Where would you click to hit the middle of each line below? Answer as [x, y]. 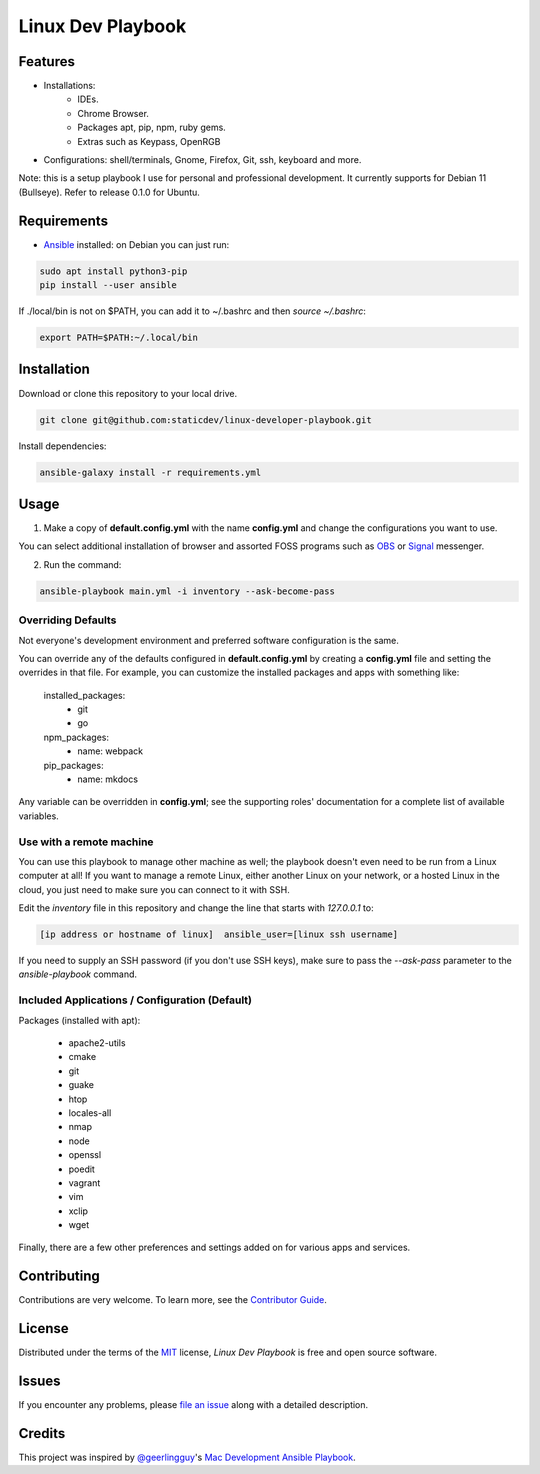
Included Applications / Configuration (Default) [135, 1000]
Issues [39, 1381]
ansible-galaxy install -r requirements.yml [150, 472]
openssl [85, 1155]
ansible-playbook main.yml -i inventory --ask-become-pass [187, 591]
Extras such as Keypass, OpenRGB [149, 141]
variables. [38, 816]
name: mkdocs [108, 779]
